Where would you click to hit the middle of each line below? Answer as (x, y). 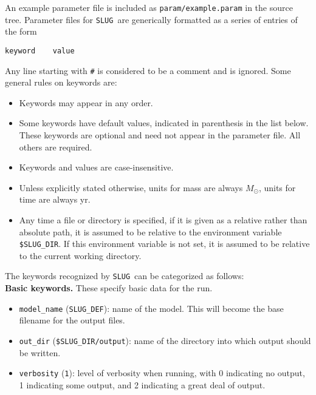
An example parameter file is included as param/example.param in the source (149, 7)
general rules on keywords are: (61, 82)
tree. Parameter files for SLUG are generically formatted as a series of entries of (151, 19)
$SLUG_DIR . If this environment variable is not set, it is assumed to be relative (164, 244)
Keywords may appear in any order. (86, 102)
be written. (40, 352)
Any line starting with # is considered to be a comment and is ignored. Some (148, 70)
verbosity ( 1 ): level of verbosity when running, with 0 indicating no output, (162, 373)
